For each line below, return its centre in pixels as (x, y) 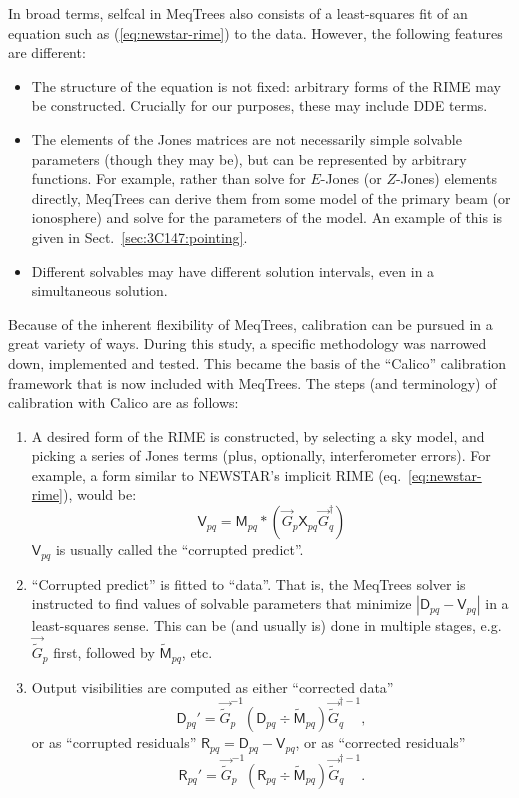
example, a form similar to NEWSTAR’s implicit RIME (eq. (216, 474)
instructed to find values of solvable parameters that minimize (221, 603)
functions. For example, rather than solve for (168, 178)
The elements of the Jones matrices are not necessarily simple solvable (246, 138)
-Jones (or (351, 178)
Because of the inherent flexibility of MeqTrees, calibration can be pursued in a (250, 323)
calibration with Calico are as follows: (123, 402)
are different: (47, 52)
